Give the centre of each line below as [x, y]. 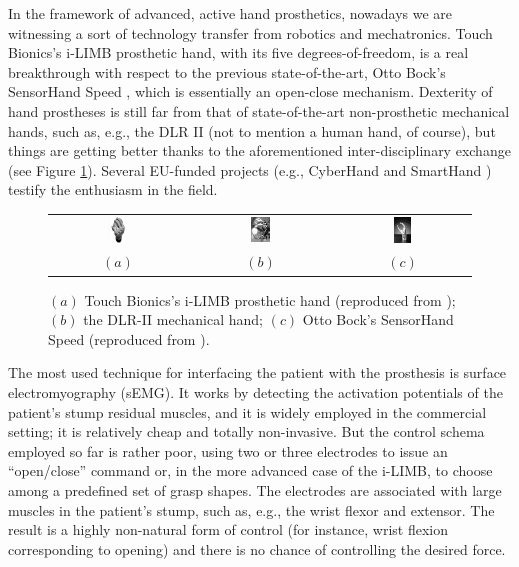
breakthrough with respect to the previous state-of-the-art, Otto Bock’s [227, 71]
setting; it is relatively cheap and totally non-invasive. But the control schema [246, 431]
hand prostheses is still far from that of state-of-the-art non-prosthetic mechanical [259, 110]
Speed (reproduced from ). [129, 338]
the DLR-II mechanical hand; [173, 319]
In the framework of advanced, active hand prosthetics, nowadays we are [230, 13]
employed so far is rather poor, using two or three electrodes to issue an [228, 450]
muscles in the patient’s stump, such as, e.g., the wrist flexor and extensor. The [251, 509]
